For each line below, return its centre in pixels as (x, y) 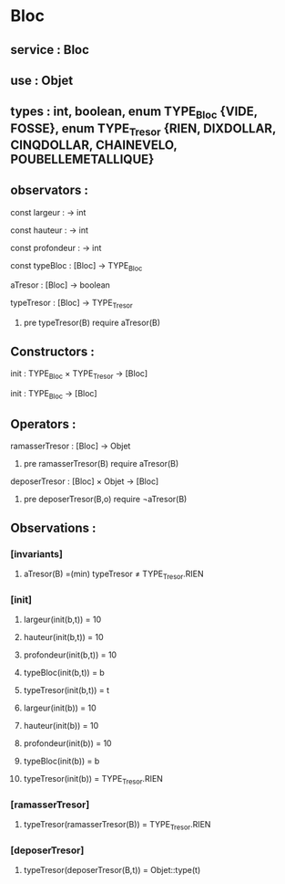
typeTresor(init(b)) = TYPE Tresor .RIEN (93, 780)
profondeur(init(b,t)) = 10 (70, 655)
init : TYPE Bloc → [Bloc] (54, 394)
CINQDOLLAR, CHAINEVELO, (94, 145)
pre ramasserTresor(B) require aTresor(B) (101, 464)
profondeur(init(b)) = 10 (67, 743)
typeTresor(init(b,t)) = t (66, 690)
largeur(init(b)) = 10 (60, 708)
